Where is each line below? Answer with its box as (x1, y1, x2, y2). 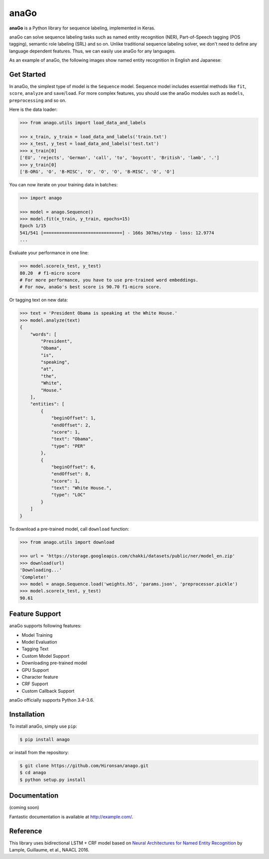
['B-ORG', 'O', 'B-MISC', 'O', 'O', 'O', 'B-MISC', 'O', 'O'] (19, 169, 175, 174)
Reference (9, 827, 42, 835)
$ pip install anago (19, 737, 70, 743)
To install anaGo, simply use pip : (9, 723, 77, 729)
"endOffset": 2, (51, 422, 91, 428)
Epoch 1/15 (19, 223, 46, 229)
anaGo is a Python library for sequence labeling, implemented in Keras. (9, 25, 155, 31)
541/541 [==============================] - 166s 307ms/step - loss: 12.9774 (19, 230, 214, 236)
